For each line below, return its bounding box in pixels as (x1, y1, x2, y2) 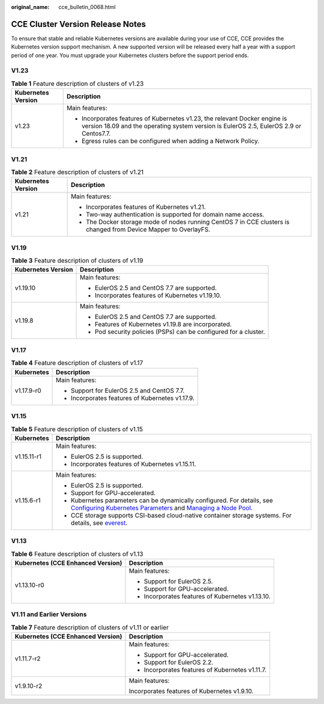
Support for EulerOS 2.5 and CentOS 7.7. (71, 386, 185, 395)
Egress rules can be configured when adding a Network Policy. (81, 137, 260, 145)
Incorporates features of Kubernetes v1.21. (86, 203, 206, 211)
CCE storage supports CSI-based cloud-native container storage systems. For (71, 511, 292, 519)
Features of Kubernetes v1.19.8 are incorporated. (94, 320, 232, 329)
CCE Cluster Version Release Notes (11, 19, 146, 29)
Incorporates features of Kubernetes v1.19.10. (94, 291, 222, 300)
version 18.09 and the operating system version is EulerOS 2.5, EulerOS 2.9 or (81, 122, 302, 130)
